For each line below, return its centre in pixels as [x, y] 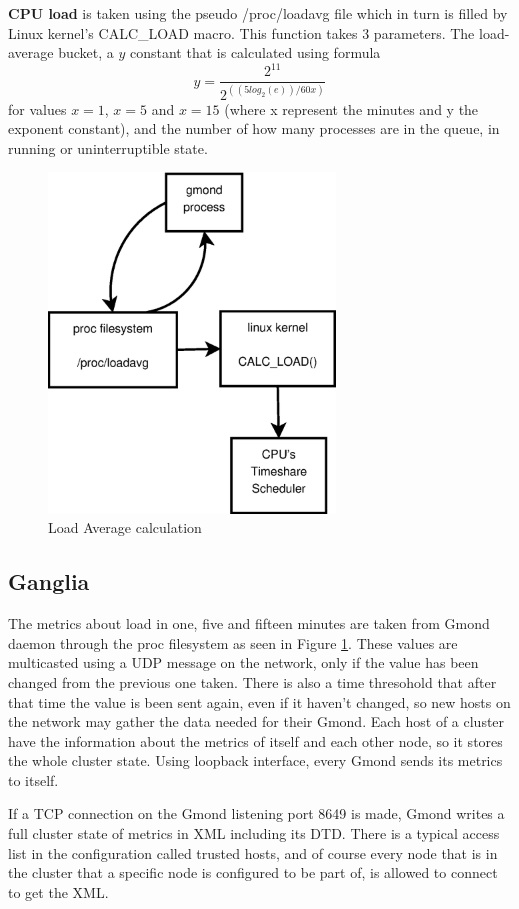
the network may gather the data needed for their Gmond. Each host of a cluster [256, 721]
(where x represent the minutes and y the [351, 108]
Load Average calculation [125, 527]
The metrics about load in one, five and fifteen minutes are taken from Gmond [249, 623]
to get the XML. [58, 891]
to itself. [33, 779]
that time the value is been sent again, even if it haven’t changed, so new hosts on [259, 701]
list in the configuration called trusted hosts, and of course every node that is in [253, 852]
